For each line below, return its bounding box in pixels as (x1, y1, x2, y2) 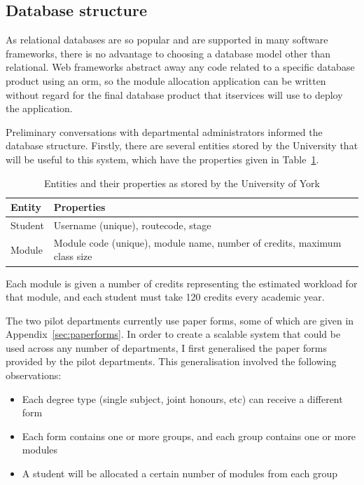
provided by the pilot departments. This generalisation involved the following (6, 354, 337, 369)
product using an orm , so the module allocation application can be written (6, 73, 326, 88)
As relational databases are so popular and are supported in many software (6, 32, 328, 47)
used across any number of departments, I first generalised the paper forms (6, 340, 327, 355)
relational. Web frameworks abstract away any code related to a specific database (6, 60, 355, 74)
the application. (6, 101, 73, 116)
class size (53, 249, 92, 264)
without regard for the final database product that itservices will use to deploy (6, 87, 343, 102)
